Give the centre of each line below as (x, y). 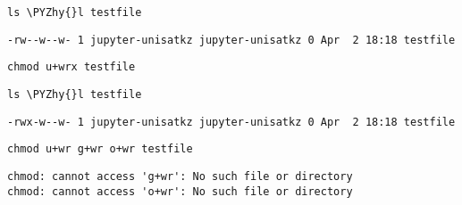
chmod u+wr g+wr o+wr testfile (100, 149)
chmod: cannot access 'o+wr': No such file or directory (180, 191)
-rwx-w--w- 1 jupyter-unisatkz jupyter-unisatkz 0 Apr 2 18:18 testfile (231, 122)
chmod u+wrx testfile (71, 67)
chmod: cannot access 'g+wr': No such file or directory (180, 176)
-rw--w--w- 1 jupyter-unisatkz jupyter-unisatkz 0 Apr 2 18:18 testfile (231, 40)
